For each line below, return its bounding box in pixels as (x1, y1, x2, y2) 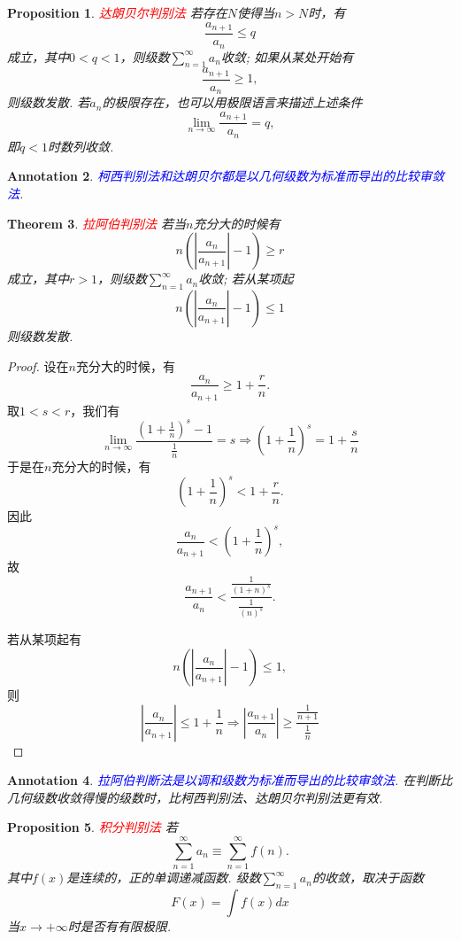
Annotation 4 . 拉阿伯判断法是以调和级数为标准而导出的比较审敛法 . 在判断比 (7, 771, 453, 789)
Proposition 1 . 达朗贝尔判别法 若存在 (7, 4, 227, 21)
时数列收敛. (47, 136, 114, 155)
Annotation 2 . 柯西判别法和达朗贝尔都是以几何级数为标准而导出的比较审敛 (7, 167, 444, 185)
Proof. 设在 (7, 356, 69, 375)
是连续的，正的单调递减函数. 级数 (66, 868, 261, 887)
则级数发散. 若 (7, 93, 90, 112)
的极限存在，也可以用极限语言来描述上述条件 (102, 93, 363, 112)
